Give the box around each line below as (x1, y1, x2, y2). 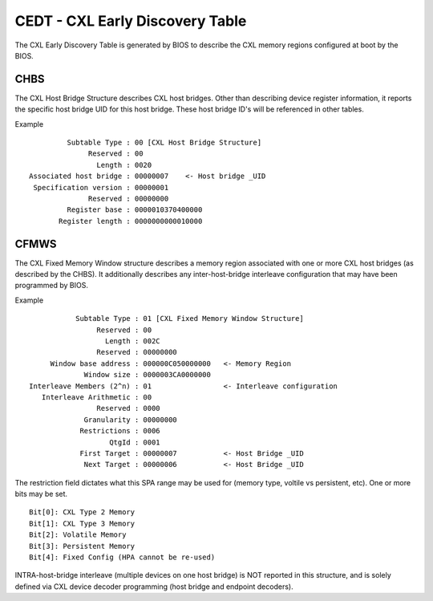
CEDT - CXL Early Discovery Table (14, 12, 247, 30)
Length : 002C (104, 337, 160, 345)
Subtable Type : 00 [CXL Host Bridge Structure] (67, 138, 262, 148)
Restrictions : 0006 (79, 426, 160, 436)
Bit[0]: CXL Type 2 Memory (29, 508, 136, 517)
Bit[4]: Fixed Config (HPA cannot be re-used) (29, 553, 216, 562)
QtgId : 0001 (109, 437, 160, 447)
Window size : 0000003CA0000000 (83, 370, 212, 380)
